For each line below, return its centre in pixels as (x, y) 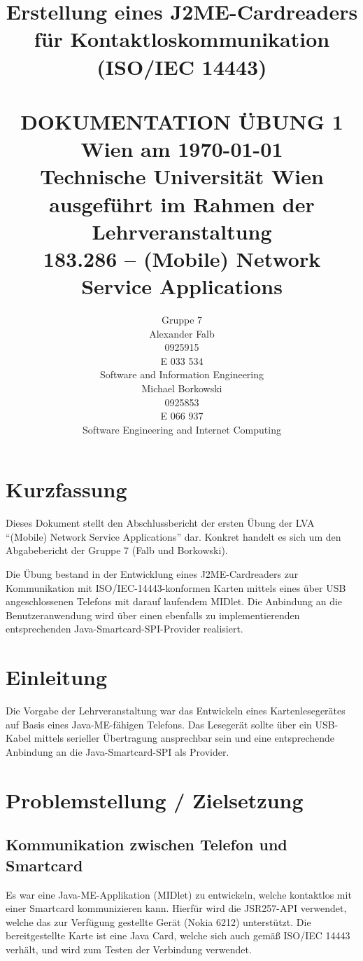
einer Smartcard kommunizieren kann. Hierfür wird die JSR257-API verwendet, (176, 908)
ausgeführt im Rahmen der (182, 203)
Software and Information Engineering (182, 374)
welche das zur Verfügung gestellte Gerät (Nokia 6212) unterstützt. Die (158, 921)
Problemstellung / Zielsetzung (155, 800)
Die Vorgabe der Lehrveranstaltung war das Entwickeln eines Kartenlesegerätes (176, 711)
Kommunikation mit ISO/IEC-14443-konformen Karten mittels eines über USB (176, 587)
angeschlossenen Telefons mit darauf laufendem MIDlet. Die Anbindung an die (174, 601)
